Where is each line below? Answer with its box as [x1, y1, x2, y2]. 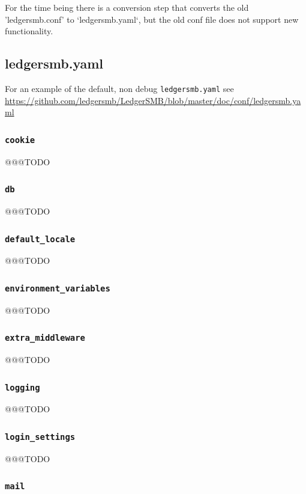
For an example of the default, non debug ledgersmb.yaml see [5, 82, 234, 94]
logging [5, 382, 40, 392]
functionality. [5, 25, 53, 37]
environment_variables [5, 283, 110, 293]
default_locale [5, 234, 76, 244]
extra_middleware [5, 333, 85, 343]
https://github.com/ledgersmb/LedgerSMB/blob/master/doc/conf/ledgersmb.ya [5, 94, 301, 106]
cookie [5, 135, 35, 145]
